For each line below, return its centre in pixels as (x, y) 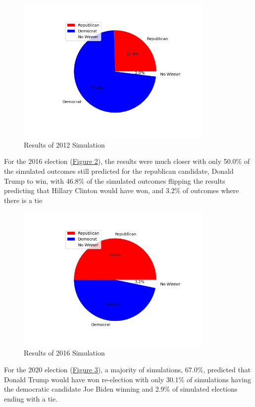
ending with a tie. (31, 398)
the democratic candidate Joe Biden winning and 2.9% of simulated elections (121, 389)
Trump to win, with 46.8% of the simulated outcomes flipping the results (115, 180)
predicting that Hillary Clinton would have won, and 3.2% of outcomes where (122, 190)
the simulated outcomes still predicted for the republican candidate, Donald (119, 171)
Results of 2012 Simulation (64, 144)
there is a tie (23, 200)
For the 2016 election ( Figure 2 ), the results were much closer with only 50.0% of (127, 161)
